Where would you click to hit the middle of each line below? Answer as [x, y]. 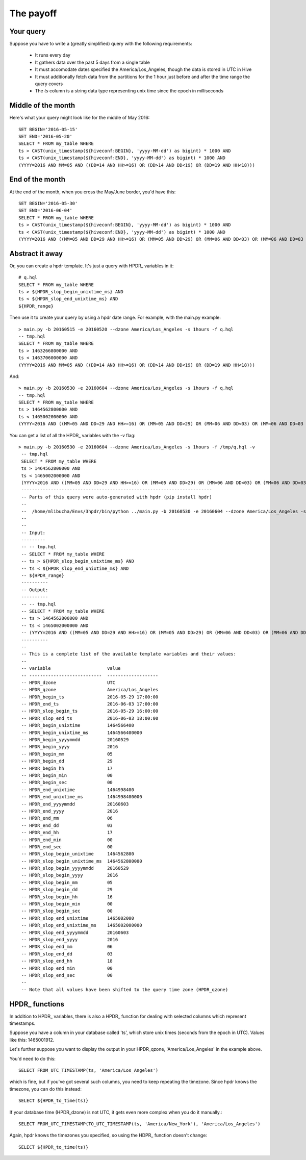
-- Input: [33, 533]
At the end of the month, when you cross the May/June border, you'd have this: [93, 192]
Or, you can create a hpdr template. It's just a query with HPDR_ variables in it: [92, 266]
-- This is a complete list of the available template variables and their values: [129, 654]
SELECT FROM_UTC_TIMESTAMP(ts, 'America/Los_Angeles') [88, 1070]
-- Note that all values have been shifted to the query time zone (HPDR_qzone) [125, 989]
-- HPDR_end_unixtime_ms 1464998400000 [82, 797]
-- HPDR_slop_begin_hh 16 [67, 897]
